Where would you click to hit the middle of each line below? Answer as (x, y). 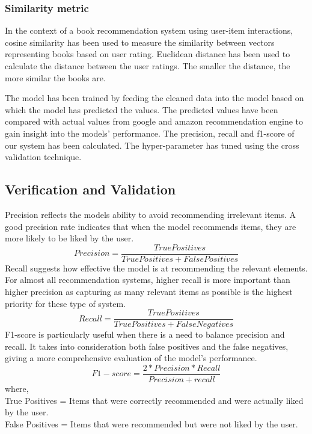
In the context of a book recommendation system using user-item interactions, (149, 30)
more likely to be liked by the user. (69, 238)
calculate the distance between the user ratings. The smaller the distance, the (148, 66)
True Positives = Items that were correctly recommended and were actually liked (154, 400)
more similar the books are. (55, 77)
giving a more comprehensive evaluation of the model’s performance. (131, 358)
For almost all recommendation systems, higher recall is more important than (148, 280)
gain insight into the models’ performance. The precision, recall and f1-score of (150, 133)
